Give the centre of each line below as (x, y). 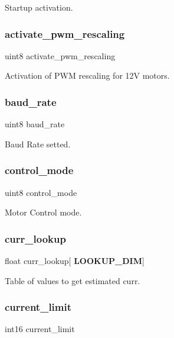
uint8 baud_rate (35, 124)
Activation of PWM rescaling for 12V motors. (87, 75)
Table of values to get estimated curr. (73, 280)
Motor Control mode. (43, 212)
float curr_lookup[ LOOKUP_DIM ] (75, 261)
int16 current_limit (40, 329)
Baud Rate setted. (38, 144)
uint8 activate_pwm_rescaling (60, 55)
